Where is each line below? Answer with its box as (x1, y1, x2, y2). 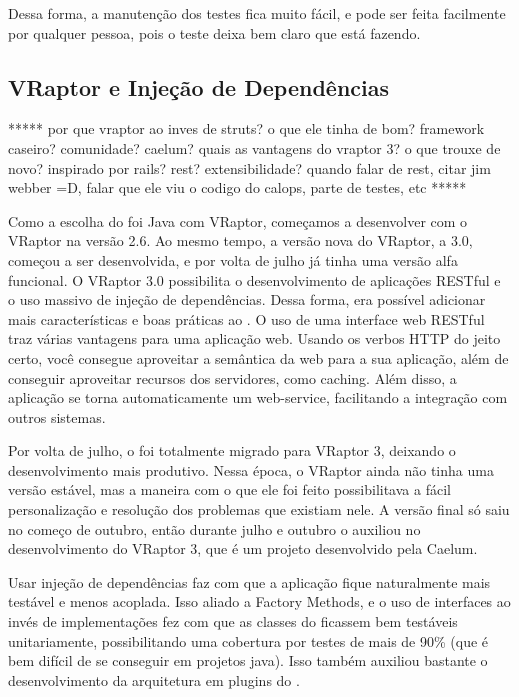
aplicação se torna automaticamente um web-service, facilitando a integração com (8, 387, 508, 408)
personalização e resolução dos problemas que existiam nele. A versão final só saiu (8, 499, 510, 520)
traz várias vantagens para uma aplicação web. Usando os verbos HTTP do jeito (8, 328, 501, 349)
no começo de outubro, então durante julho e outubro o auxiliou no (8, 518, 421, 539)
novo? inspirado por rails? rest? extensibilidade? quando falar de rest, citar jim (8, 157, 491, 178)
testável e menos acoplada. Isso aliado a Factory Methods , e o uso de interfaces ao (8, 591, 511, 612)
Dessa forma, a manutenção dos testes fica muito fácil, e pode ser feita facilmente (8, 3, 506, 23)
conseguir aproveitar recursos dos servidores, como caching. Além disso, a (8, 367, 457, 388)
